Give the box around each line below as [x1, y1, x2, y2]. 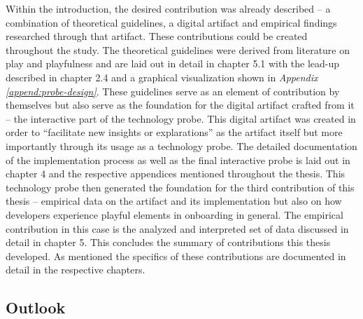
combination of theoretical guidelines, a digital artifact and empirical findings [6, 15, 337, 29]
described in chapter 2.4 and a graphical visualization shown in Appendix [6, 69, 318, 84]
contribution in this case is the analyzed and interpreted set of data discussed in [6, 221, 349, 236]
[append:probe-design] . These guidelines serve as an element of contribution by [6, 83, 340, 98]
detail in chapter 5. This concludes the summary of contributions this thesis [6, 235, 331, 250]
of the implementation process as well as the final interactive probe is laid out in [6, 152, 350, 167]
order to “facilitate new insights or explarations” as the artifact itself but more [6, 125, 343, 140]
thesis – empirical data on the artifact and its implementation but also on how [6, 194, 342, 208]
